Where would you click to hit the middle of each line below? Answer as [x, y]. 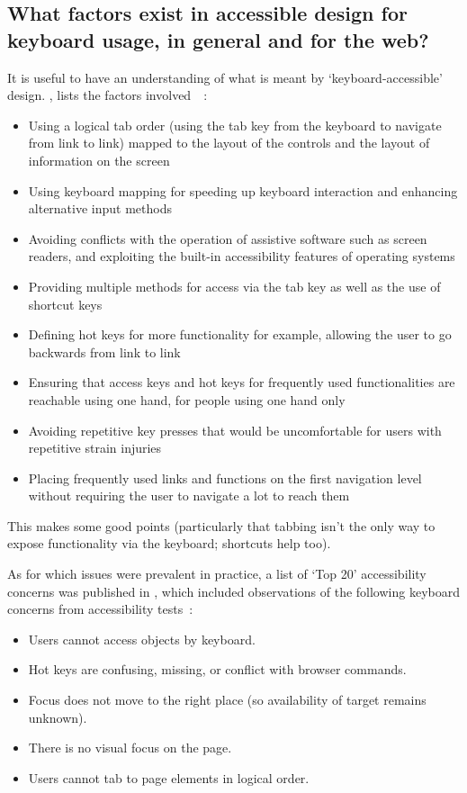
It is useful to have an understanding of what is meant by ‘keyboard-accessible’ [225, 77]
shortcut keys [65, 304]
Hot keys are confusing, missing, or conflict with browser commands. [217, 669]
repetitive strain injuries [95, 448]
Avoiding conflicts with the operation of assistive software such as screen [228, 238]
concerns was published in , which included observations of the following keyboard [233, 591]
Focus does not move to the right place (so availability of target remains [227, 700]
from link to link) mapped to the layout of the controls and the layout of [229, 143]
